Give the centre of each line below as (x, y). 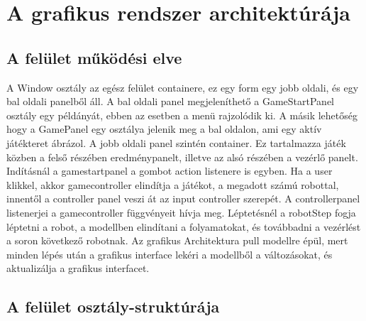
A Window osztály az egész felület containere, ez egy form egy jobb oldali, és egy (183, 87)
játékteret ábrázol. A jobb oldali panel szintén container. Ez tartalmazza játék (176, 142)
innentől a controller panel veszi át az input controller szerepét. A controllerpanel (183, 198)
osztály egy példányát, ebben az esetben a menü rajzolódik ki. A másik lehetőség (182, 115)
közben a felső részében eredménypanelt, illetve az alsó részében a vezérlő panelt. (182, 157)
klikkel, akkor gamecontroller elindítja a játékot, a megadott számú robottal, (173, 184)
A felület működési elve (94, 57)
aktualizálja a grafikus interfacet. (78, 268)
